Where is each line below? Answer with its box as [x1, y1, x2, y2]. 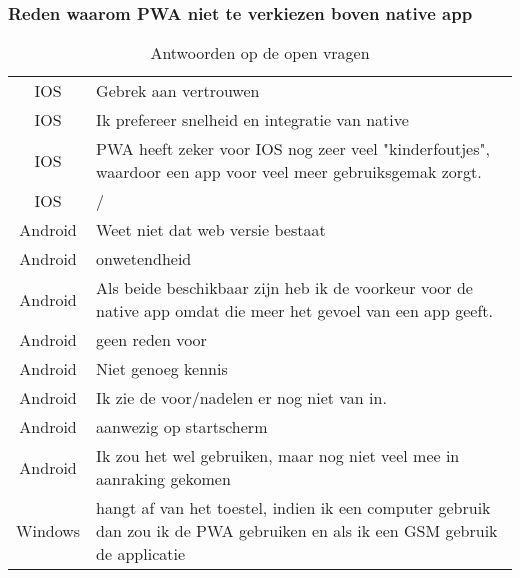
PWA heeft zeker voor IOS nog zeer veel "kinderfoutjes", [96, 137, 490, 161]
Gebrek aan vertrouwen [96, 79, 260, 103]
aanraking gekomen [96, 467, 231, 491]
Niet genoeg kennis [96, 357, 228, 381]
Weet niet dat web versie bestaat [96, 218, 326, 242]
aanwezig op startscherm [96, 415, 268, 439]
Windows [16, 519, 81, 543]
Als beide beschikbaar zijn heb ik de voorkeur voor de [96, 276, 473, 300]
